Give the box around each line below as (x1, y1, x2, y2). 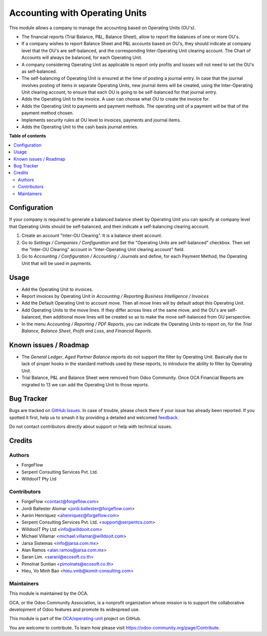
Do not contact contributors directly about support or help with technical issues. (9, 424, 173, 429)
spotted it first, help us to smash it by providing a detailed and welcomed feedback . (9, 414, 179, 421)
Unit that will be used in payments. (21, 260, 92, 266)
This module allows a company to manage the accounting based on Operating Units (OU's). (9, 25, 196, 31)
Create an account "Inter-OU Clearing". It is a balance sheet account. (21, 233, 163, 239)
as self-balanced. (21, 68, 57, 74)
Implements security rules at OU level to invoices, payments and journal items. (21, 117, 181, 123)
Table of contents (9, 133, 46, 139)
